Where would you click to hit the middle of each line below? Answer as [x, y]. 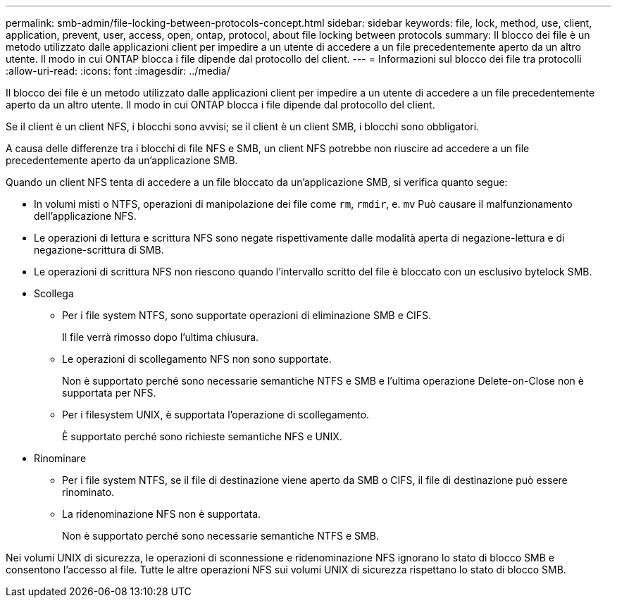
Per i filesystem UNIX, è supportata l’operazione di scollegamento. [216, 415]
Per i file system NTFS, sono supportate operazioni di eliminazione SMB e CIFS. [247, 315]
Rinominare [60, 458]
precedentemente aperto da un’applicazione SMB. [122, 160]
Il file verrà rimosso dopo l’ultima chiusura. [161, 337]
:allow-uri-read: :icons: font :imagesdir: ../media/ [118, 71]
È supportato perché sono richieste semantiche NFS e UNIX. [202, 436]
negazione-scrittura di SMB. [99, 250]
